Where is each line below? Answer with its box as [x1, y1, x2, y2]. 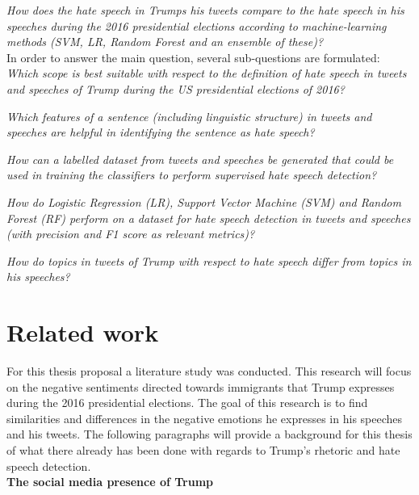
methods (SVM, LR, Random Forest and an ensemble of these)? [6, 33, 324, 50]
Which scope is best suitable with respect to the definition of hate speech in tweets [6, 65, 407, 82]
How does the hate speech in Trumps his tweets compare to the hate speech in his [6, 2, 404, 18]
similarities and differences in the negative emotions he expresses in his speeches [6, 409, 403, 426]
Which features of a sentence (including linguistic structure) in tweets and [6, 107, 372, 124]
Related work [6, 316, 159, 349]
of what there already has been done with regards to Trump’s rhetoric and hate [6, 442, 400, 458]
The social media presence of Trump [6, 473, 214, 490]
